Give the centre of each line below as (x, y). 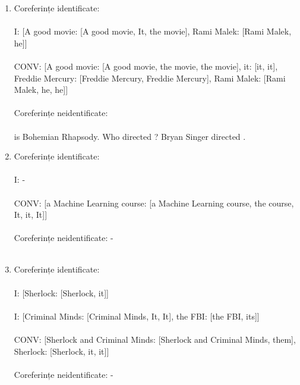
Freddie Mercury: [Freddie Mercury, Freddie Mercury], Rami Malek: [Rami (150, 78)
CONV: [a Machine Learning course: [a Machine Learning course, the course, (154, 203)
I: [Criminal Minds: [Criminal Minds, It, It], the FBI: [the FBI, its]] (137, 316)
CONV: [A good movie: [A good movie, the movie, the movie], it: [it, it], (146, 66)
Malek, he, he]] (41, 90)
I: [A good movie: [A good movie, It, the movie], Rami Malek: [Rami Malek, (153, 31)
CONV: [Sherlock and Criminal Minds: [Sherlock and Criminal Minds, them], (155, 339)
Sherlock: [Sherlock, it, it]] (61, 351)
